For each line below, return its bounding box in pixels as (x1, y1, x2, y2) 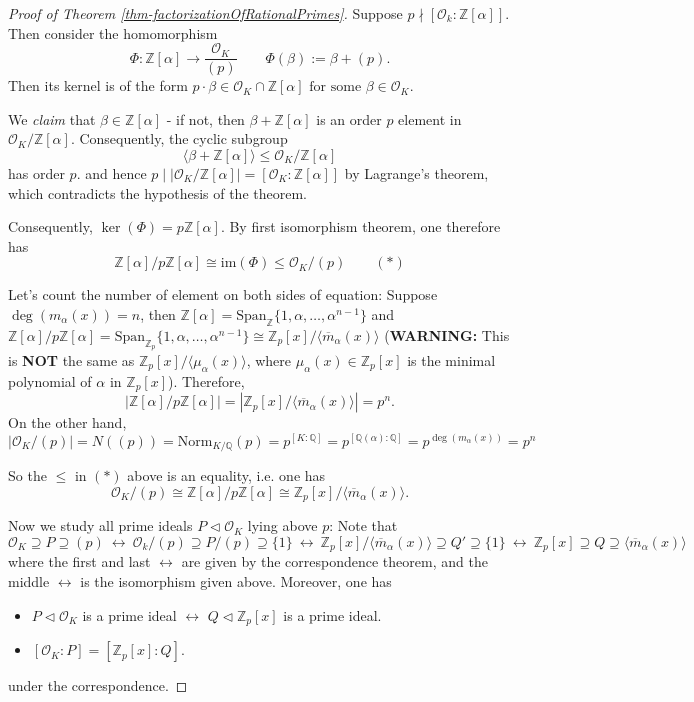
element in (398, 108, 462, 129)
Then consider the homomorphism (8, 22, 218, 43)
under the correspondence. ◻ (8, 675, 188, 696)
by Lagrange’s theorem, (344, 163, 489, 184)
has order (8, 163, 65, 184)
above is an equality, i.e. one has (127, 465, 326, 486)
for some (309, 80, 362, 95)
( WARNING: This (384, 324, 510, 345)
